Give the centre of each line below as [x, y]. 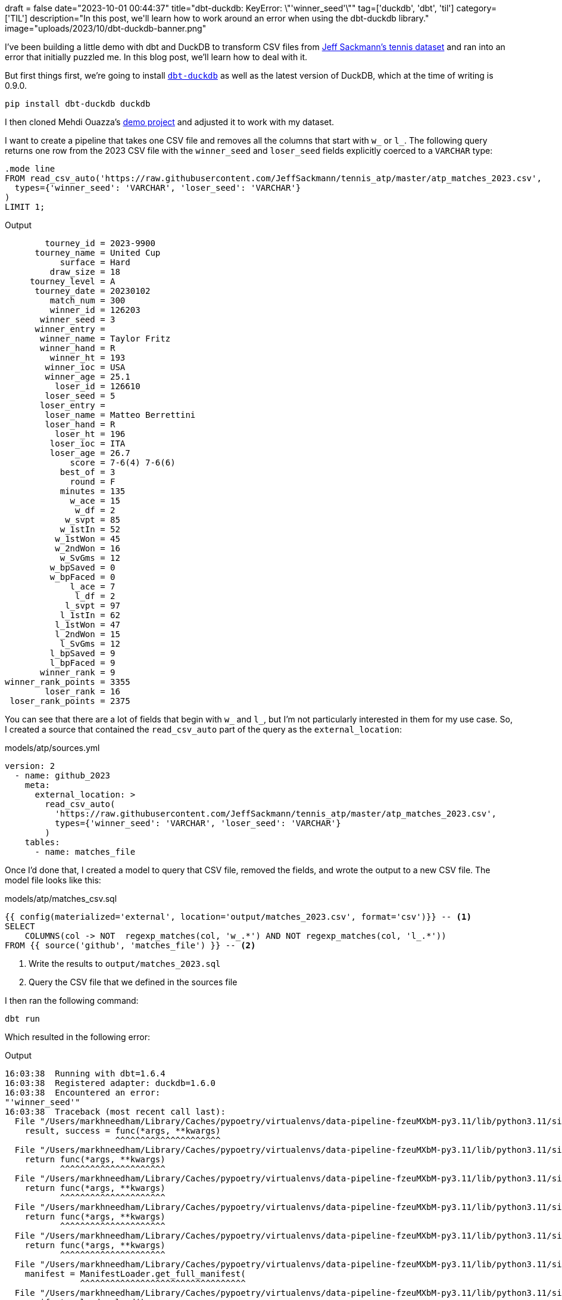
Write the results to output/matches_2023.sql [125, 964]
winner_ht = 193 [88, 358]
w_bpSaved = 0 [82, 567]
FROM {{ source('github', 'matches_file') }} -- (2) [130, 945]
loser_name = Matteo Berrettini [120, 415]
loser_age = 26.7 [90, 453]
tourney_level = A [73, 281]
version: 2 [30, 766]
